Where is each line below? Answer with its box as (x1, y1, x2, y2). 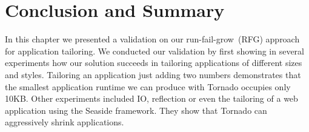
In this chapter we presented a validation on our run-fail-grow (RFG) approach (5, 33, 300, 45)
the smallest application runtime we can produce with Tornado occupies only (5, 80, 291, 93)
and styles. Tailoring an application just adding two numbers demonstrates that (5, 68, 301, 81)
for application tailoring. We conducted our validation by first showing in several (5, 44, 304, 57)
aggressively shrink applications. (5, 116, 124, 128)
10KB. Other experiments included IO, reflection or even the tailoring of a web (5, 92, 298, 105)
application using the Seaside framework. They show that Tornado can (5, 104, 267, 116)
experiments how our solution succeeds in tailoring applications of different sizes (5, 56, 302, 69)
